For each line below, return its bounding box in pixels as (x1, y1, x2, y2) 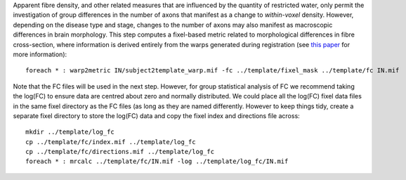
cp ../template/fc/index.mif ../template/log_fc (25, 138, 196, 146)
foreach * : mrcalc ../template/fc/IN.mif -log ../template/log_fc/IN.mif (25, 157, 289, 165)
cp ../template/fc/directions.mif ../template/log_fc (25, 148, 214, 156)
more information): (13, 50, 67, 58)
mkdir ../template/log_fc (25, 128, 115, 136)
